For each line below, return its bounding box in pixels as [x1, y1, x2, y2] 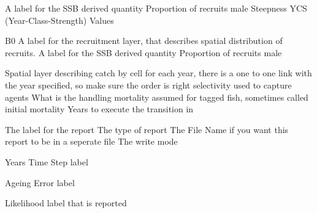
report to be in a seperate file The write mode [5, 135, 178, 148]
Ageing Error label [5, 176, 75, 189]
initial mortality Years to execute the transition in [5, 103, 194, 115]
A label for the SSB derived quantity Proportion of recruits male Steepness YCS [5, 2, 307, 14]
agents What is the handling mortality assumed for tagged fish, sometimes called [5, 90, 308, 103]
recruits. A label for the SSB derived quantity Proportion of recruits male [5, 46, 282, 59]
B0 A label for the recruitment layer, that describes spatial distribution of [5, 34, 283, 47]
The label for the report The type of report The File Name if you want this [5, 123, 289, 135]
